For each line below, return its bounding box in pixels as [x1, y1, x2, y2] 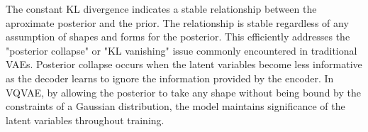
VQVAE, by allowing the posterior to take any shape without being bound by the [6, 84, 361, 99]
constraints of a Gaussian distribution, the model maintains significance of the [6, 99, 345, 114]
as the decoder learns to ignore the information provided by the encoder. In [6, 70, 334, 85]
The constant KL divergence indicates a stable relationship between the [6, 1, 317, 16]
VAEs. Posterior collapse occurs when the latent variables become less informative [6, 57, 362, 72]
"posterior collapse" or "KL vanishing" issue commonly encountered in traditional [6, 43, 357, 57]
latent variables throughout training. [6, 112, 165, 127]
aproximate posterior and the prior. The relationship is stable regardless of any [6, 15, 349, 30]
